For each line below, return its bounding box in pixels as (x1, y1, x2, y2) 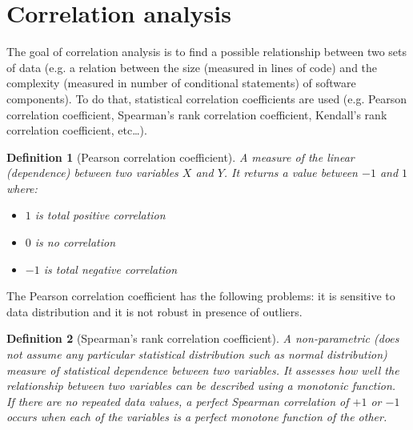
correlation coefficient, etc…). (6, 122, 147, 139)
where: (6, 179, 38, 196)
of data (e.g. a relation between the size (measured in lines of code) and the (6, 58, 378, 75)
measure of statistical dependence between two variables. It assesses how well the (6, 361, 399, 378)
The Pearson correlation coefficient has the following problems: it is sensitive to (6, 287, 395, 304)
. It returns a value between (223, 164, 358, 181)
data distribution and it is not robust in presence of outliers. (6, 303, 303, 319)
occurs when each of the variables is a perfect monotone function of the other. (6, 408, 387, 425)
